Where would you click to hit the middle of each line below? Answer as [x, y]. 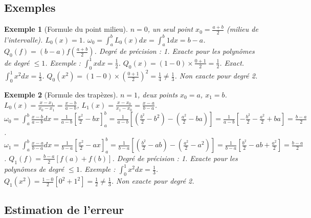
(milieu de [242, 29]
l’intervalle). [24, 39]
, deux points [158, 94]
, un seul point [170, 29]
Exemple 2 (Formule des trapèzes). [61, 94]
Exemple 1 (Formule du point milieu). [66, 29]
